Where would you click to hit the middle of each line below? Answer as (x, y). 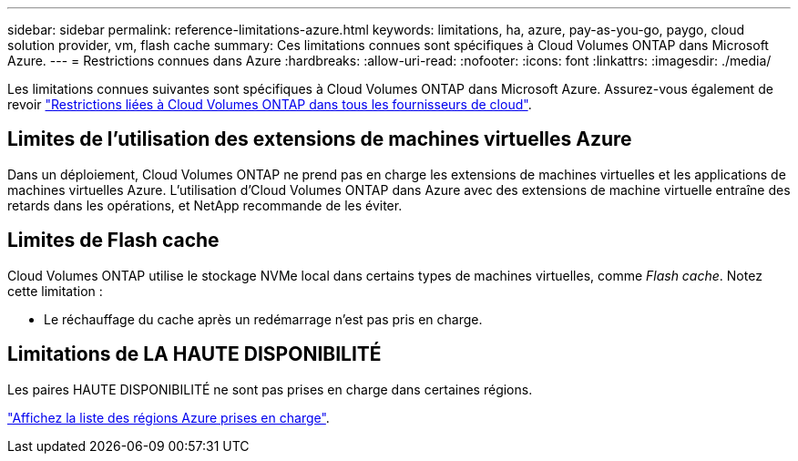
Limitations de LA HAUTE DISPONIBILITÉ (194, 354)
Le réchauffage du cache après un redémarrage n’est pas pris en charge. (263, 319)
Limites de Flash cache (113, 241)
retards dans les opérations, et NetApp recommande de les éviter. (205, 205)
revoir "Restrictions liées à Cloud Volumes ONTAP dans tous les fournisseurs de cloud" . (270, 104)
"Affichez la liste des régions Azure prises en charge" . (169, 417)
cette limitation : (55, 291)
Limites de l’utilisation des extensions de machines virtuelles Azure (320, 139)
